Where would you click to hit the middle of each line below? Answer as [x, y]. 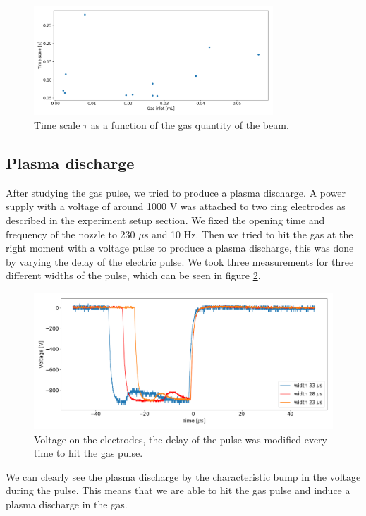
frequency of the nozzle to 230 [71, 234]
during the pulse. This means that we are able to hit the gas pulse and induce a [178, 490]
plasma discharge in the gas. [67, 504]
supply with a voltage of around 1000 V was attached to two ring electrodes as [176, 206]
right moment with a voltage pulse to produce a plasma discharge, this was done [180, 248]
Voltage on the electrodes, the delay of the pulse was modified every [181, 439]
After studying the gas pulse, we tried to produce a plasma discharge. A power [176, 192]
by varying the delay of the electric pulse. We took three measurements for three [180, 261]
